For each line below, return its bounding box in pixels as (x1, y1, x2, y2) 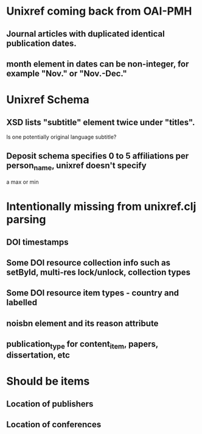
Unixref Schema (6, 93, 89, 107)
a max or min (6, 178, 40, 186)
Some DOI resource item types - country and (6, 288, 179, 298)
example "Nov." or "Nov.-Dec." (6, 68, 128, 79)
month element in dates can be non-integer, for (6, 59, 189, 69)
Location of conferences (6, 419, 102, 430)
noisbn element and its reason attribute (6, 318, 159, 328)
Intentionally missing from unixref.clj (6, 200, 197, 214)
